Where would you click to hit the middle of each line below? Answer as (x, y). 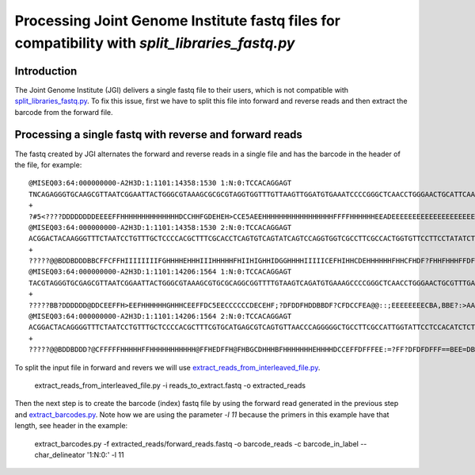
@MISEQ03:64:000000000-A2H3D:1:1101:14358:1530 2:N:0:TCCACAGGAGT (160, 227)
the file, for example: (48, 165)
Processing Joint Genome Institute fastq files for (177, 21)
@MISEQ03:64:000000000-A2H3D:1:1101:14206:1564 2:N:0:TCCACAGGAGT (160, 316)
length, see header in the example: (71, 426)
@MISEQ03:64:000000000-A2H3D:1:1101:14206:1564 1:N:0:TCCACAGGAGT (160, 272)
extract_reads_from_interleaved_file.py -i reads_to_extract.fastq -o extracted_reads (170, 385)
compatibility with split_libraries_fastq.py (155, 43)
